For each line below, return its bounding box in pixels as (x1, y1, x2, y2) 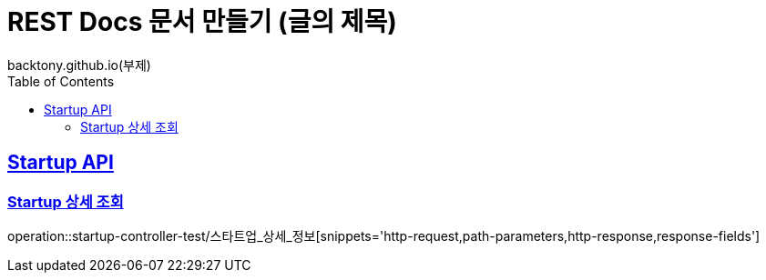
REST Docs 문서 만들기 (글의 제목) (7, 6, 397, 37)
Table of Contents (7, 73, 115, 89)
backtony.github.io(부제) (7, 56, 151, 73)
